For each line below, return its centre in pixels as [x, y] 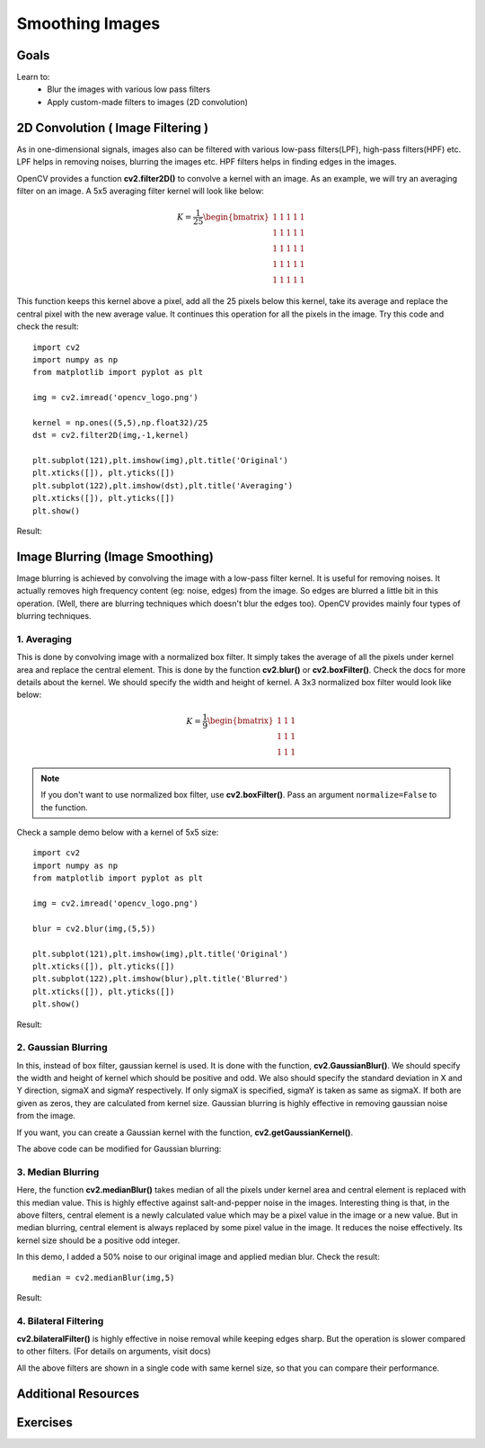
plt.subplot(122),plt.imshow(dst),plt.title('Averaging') [163, 485]
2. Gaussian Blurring [62, 1048]
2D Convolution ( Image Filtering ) [113, 127]
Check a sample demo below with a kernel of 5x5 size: [118, 833]
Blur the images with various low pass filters [129, 89]
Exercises [45, 1422]
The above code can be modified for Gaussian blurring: [119, 1149]
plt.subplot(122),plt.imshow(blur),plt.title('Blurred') [161, 979]
